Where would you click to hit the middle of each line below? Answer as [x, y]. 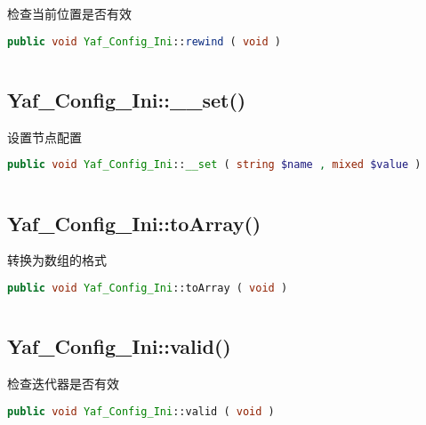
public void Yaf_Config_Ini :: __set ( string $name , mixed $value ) [214, 165]
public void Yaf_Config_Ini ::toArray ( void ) [148, 288]
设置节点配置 [44, 136]
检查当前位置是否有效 [69, 13]
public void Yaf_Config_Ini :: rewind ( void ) [144, 41]
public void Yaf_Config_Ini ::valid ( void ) [141, 411]
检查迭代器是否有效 [63, 384]
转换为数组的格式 [57, 260]
